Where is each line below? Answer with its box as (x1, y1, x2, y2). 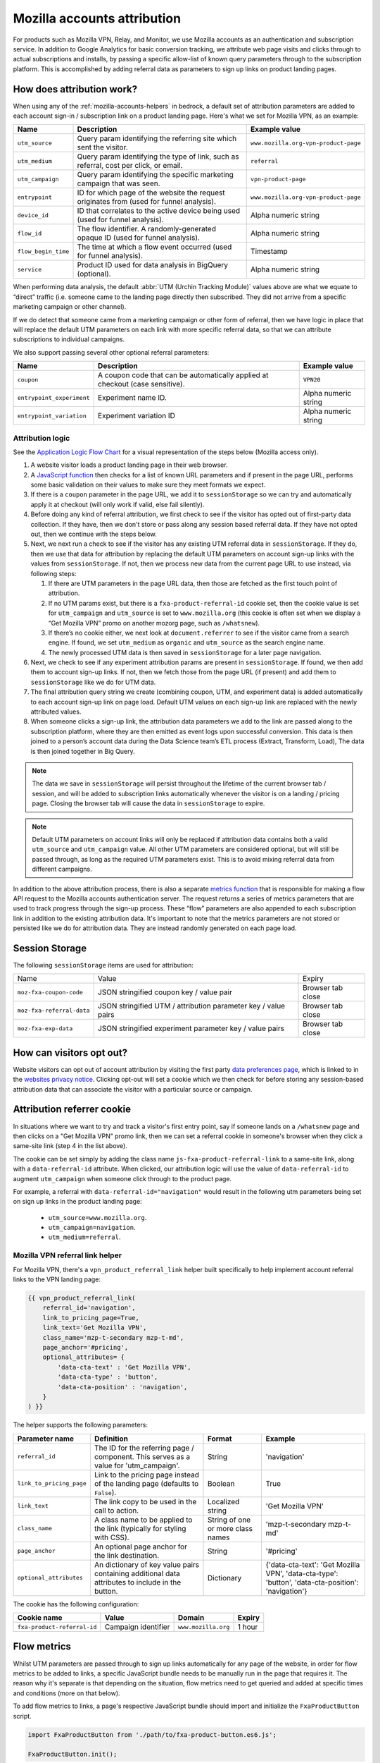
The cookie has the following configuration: (13, 1599, 139, 1608)
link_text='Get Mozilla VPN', (42, 1324, 147, 1332)
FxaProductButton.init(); (27, 1750, 118, 1759)
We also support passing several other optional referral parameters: (13, 348, 210, 356)
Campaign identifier (104, 1622, 170, 1632)
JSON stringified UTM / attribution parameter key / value (97, 1001, 285, 1011)
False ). (94, 1487, 117, 1497)
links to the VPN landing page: (13, 1275, 101, 1283)
